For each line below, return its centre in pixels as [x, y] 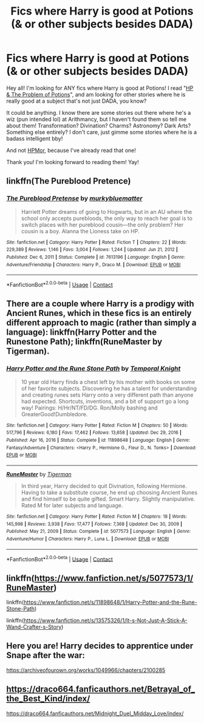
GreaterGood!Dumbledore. [54, 414]
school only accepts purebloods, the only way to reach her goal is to [107, 218]
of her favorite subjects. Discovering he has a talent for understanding [109, 388]
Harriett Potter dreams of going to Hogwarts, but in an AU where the [107, 211]
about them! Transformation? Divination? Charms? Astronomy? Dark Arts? [99, 125]
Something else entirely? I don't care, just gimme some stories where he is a [102, 132]
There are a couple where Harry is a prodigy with [100, 304]
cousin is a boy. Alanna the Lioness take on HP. [80, 231]
